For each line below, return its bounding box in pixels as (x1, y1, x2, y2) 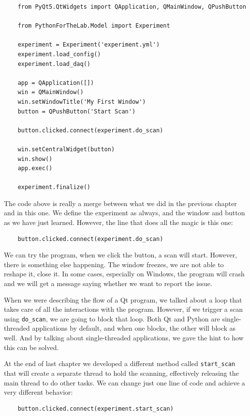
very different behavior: (4, 387, 73, 397)
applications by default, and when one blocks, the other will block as (32, 323, 236, 333)
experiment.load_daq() (17, 60, 90, 67)
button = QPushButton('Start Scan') (17, 108, 136, 115)
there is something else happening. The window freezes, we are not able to (4, 259, 224, 269)
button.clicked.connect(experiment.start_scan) (17, 405, 174, 412)
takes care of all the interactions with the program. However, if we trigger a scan (4, 304, 243, 314)
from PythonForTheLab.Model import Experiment (17, 22, 170, 30)
